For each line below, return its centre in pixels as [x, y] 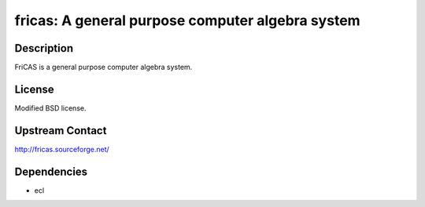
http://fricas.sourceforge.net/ [62, 149]
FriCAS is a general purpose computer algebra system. [103, 67]
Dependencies [51, 171]
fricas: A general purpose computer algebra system [188, 20]
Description [44, 48]
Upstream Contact [61, 131]
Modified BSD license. [50, 108]
